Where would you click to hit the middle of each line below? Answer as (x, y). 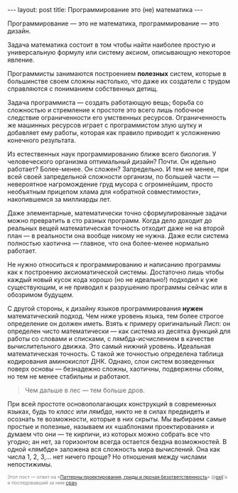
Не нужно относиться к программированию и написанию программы (114, 265)
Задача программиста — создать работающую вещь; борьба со (106, 102)
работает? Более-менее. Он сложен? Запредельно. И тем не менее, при (118, 169)
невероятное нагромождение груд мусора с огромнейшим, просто (110, 184)
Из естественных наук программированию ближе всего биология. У (112, 154)
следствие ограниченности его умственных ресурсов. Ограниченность (117, 118)
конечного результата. (42, 140)
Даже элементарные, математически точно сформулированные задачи (117, 213)
